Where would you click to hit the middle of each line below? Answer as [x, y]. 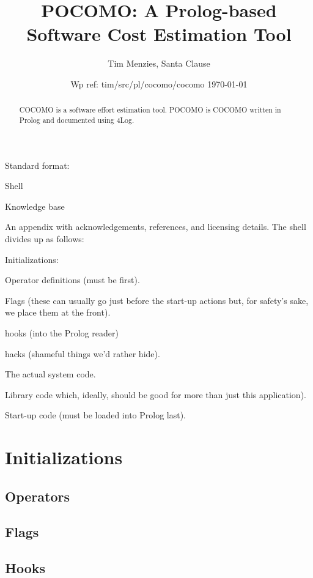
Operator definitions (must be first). [72, 280]
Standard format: [37, 165]
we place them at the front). [58, 312]
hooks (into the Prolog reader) [62, 332]
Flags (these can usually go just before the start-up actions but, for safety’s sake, [157, 300]
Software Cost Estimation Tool [159, 34]
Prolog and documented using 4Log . [77, 120]
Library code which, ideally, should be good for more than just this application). [156, 394]
